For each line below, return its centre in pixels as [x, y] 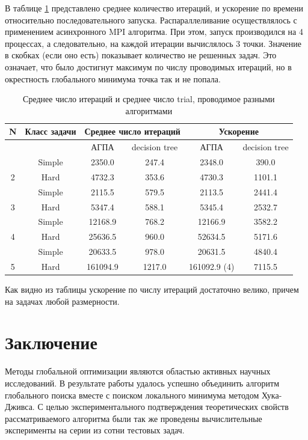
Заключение [51, 342]
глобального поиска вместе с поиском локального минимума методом [132, 395]
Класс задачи [51, 131]
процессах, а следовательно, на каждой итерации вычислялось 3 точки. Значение [153, 43]
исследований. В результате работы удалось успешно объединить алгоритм [142, 383]
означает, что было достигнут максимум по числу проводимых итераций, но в [148, 66]
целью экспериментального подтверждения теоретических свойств [167, 407]
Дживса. [20, 407]
